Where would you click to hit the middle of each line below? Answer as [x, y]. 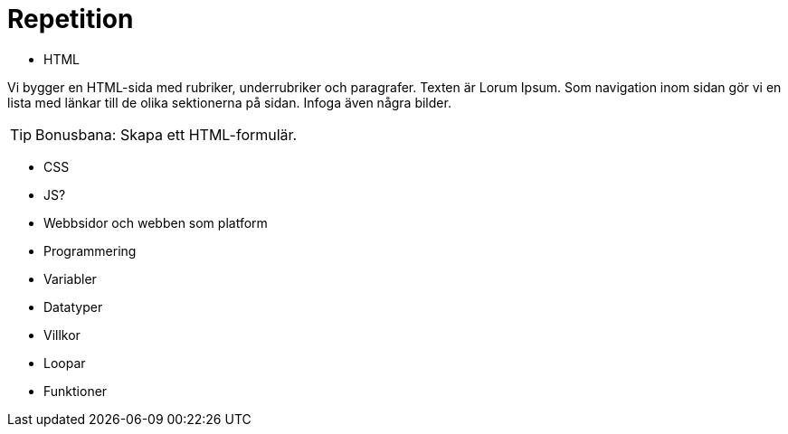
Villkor [62, 335]
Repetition [71, 19]
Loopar [65, 363]
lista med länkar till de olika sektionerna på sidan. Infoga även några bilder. [229, 102]
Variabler [70, 278]
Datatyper [73, 307]
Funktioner [76, 391]
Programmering [90, 250]
